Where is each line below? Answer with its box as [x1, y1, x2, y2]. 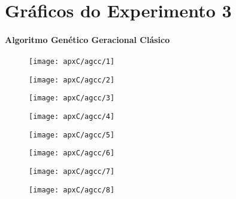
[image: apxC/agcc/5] [29, 130, 115, 139]
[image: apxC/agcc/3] [29, 94, 115, 103]
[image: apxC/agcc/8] [29, 185, 115, 194]
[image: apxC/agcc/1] [29, 57, 115, 66]
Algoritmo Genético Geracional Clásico [5, 33, 170, 45]
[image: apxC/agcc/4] [29, 112, 115, 121]
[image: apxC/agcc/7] [29, 167, 115, 176]
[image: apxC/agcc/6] [29, 149, 115, 158]
